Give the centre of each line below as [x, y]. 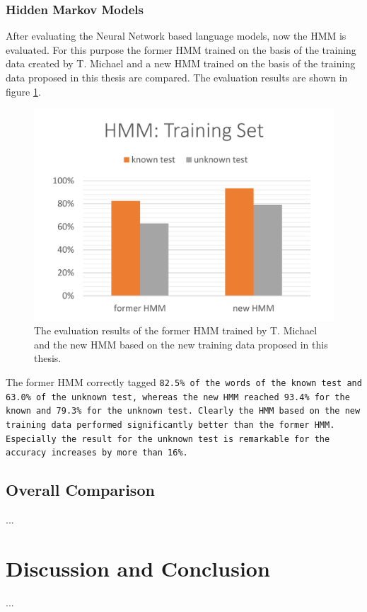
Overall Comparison [80, 490]
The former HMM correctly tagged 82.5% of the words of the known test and [184, 381]
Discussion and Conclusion [138, 568]
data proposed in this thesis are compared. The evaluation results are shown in [177, 77]
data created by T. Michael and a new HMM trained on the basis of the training [181, 63]
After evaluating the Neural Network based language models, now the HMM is [176, 36]
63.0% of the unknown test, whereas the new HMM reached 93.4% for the [178, 397]
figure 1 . [23, 91]
